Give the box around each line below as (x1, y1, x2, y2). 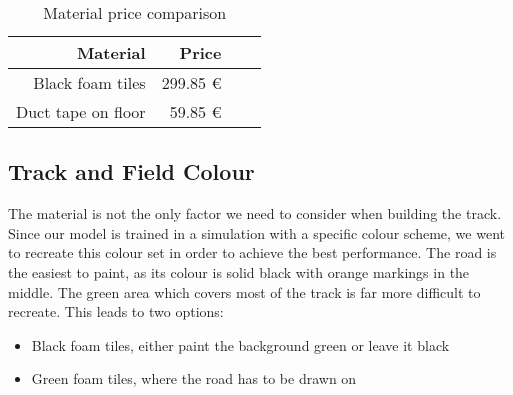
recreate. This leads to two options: (8, 301, 224, 322)
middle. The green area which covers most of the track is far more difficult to (8, 281, 481, 302)
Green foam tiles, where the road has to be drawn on (31, 368, 357, 389)
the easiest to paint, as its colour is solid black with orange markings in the (8, 261, 470, 282)
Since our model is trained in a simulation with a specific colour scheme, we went (8, 222, 505, 243)
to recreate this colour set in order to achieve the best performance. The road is (8, 242, 497, 263)
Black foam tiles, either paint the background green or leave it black (31, 334, 450, 355)
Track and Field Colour (8, 156, 255, 187)
